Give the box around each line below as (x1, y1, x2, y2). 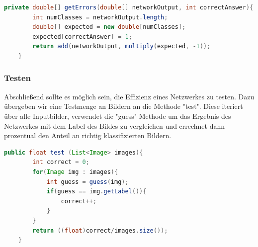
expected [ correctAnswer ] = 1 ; (32, 33, 132, 40)
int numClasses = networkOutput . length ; (32, 13, 168, 21)
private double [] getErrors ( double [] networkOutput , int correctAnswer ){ (4, 4, 254, 11)
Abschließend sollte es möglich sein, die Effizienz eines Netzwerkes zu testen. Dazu (4, 91, 255, 101)
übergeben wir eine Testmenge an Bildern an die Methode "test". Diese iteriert (4, 101, 243, 111)
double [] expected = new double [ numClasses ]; (32, 23, 186, 31)
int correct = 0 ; (32, 159, 89, 166)
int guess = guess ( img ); (46, 178, 129, 185)
